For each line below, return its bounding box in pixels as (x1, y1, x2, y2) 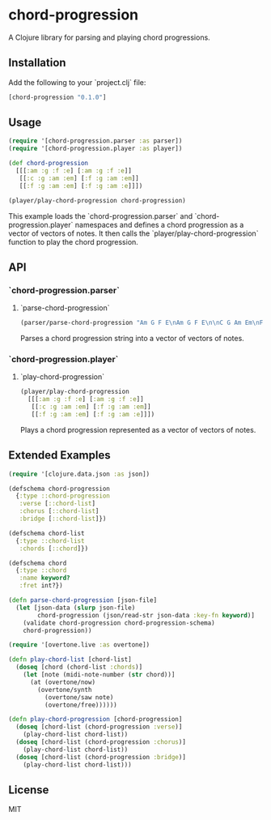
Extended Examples (8, 448, 111, 463)
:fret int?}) (19, 582, 63, 590)
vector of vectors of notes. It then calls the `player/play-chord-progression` (8, 228, 259, 238)
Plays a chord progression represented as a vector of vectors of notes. (19, 425, 256, 434)
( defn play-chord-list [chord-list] (8, 656, 132, 664)
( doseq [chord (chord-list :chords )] (15, 663, 143, 672)
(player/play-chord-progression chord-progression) (8, 196, 186, 204)
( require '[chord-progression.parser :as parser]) (8, 137, 183, 145)
